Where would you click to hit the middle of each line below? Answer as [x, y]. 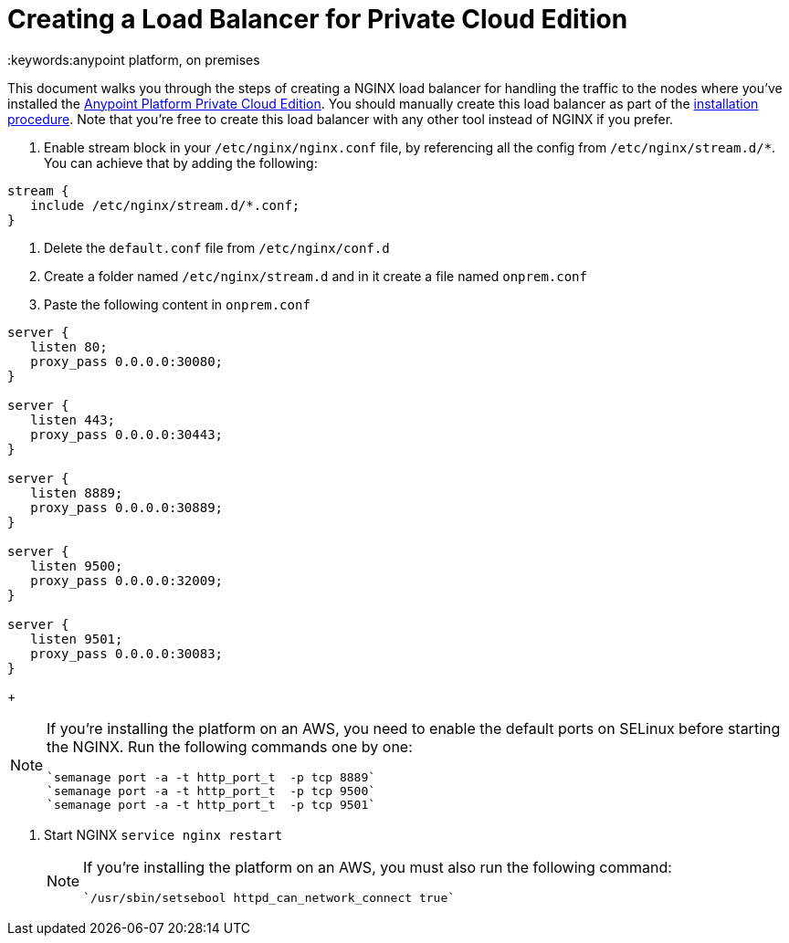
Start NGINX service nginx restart [163, 834]
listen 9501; [77, 639]
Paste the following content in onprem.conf [177, 304]
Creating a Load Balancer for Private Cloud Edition [318, 19]
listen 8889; [77, 492]
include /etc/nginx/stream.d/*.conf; [165, 205]
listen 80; [69, 346]
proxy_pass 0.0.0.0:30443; [127, 434]
